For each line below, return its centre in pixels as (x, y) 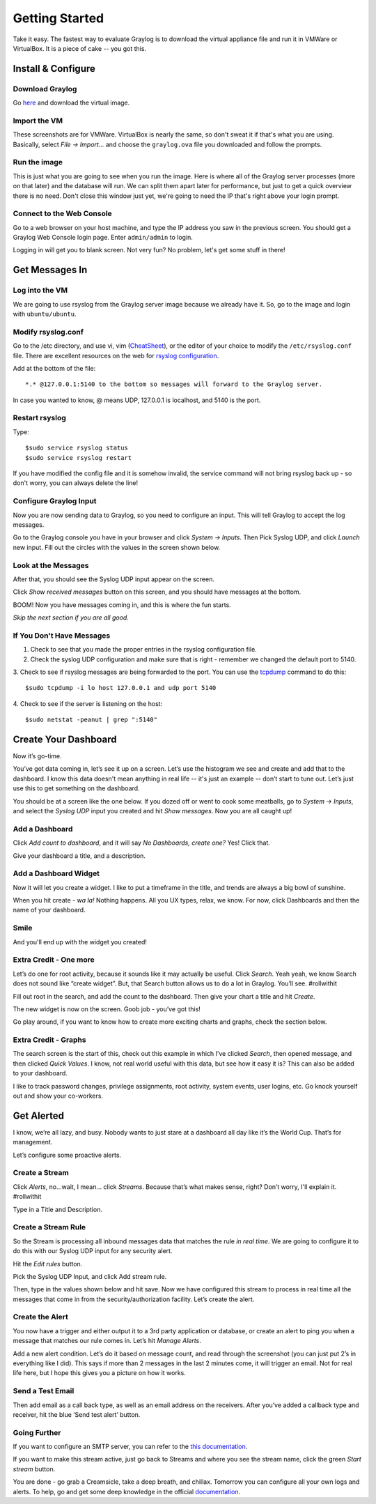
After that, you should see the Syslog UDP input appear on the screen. (114, 579)
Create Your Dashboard (65, 739)
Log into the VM (40, 291)
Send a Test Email (44, 1391)
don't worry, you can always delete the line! (76, 483)
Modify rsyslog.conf (48, 332)
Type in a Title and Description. (57, 1209)
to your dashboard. (40, 1073)
